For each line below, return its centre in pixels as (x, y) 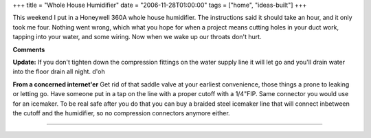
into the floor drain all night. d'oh (59, 71)
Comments (29, 49)
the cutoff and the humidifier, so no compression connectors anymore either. (121, 113)
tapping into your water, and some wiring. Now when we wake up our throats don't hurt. (137, 37)
